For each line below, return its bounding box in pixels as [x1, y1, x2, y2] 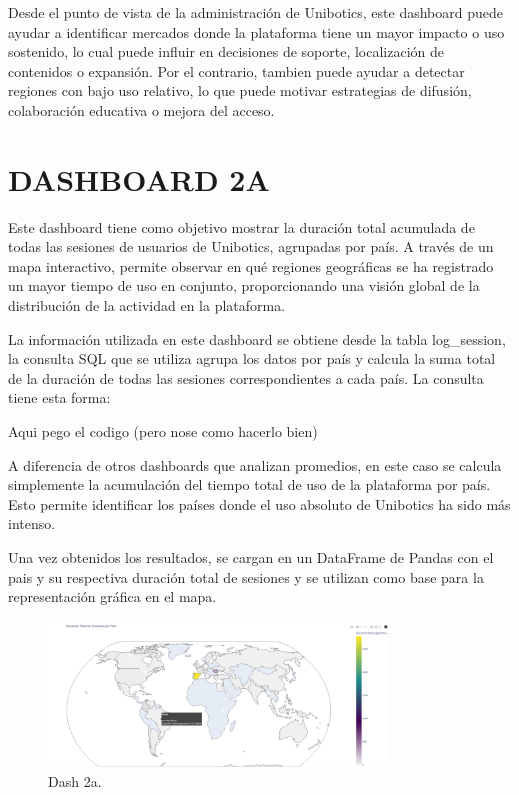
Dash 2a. [48, 770, 102, 791]
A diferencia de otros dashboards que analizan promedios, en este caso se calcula [8, 454, 502, 475]
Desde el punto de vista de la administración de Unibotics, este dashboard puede [8, 2, 504, 22]
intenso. [8, 513, 56, 534]
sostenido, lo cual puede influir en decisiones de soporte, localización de [8, 41, 445, 62]
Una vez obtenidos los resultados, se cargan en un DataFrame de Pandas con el [8, 547, 494, 567]
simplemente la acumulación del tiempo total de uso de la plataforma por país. [8, 474, 491, 495]
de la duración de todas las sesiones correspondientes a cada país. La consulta [8, 367, 484, 388]
